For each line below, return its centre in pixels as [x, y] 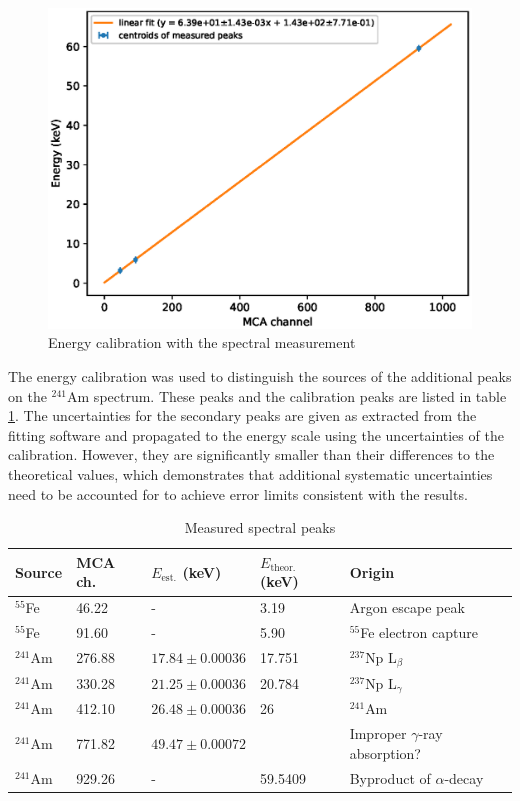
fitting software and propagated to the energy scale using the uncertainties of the [256, 434]
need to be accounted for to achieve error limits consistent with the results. [238, 493]
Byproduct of [390, 777]
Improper [378, 733]
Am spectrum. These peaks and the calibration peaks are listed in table [287, 395]
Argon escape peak [407, 607]
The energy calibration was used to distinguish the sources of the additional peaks [260, 376]
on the [27, 395]
